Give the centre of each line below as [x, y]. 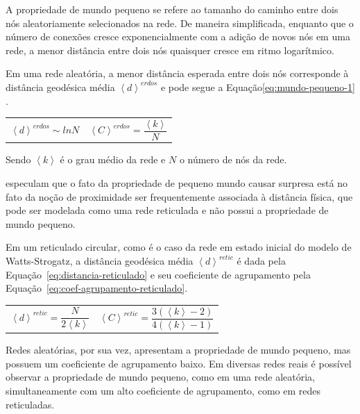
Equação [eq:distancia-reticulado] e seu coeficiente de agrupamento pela [158, 274]
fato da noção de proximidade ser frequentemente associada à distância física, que [179, 196]
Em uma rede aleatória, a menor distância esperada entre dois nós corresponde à [177, 73]
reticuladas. [30, 404]
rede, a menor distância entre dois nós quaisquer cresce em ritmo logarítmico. [170, 50]
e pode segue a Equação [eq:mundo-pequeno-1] [258, 86]
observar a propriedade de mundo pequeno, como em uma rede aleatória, [160, 377]
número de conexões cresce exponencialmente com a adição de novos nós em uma [178, 36]
